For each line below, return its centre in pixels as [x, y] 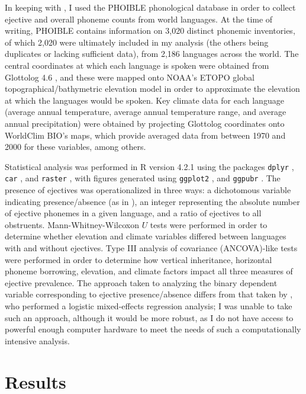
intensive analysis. [37, 340]
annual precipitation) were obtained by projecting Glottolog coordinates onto [145, 123]
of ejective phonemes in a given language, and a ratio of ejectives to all [133, 213]
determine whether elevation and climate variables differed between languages [146, 236]
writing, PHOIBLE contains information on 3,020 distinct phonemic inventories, [150, 31]
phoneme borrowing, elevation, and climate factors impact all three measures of [149, 271]
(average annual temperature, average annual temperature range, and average [146, 112]
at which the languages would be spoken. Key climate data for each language [144, 100]
